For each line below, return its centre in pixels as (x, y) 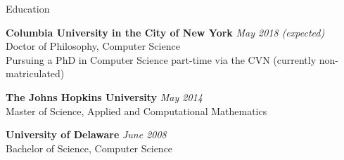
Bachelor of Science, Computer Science (89, 148)
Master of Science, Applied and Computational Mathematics (136, 111)
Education (28, 8)
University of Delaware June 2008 (86, 134)
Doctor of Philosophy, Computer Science (93, 46)
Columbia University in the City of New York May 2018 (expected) (165, 32)
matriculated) (35, 73)
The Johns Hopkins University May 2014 (104, 96)
